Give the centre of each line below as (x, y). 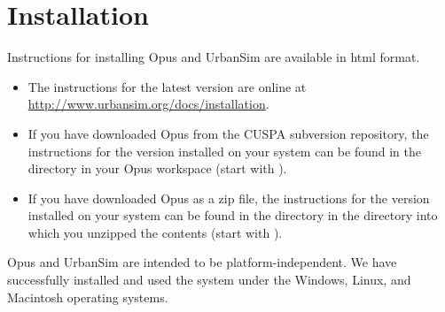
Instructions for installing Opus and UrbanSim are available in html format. (214, 57)
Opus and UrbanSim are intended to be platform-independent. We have (202, 262)
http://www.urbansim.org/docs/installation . (148, 104)
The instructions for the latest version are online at (167, 86)
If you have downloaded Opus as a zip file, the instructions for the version (229, 198)
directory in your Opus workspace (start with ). (157, 168)
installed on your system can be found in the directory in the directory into (233, 215)
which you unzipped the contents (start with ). (155, 232)
